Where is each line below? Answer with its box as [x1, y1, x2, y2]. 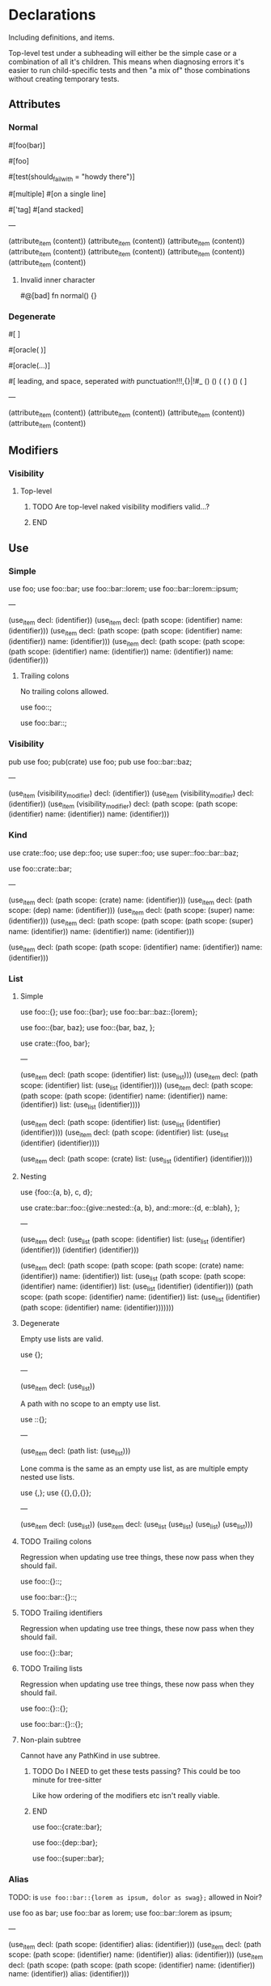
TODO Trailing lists [19, 1664, 83, 1673]
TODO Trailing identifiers [19, 1608, 103, 1617]
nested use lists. [19, 1472, 75, 1481]
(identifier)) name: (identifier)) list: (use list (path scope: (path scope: [19, 1271, 246, 1283]
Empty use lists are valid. [19, 1334, 104, 1344]
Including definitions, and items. [8, 32, 115, 42]
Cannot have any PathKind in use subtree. [19, 1751, 160, 1761]
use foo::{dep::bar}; [32, 1838, 99, 1847]
